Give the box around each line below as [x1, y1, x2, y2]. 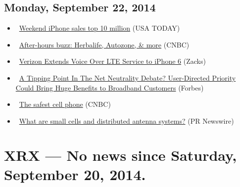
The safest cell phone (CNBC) [19, 99, 111, 109]
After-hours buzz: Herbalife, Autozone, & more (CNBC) [19, 39, 190, 49]
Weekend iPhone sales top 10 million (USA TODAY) [19, 23, 180, 33]
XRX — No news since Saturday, [4, 144, 237, 165]
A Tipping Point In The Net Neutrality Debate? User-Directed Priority [19, 72, 236, 83]
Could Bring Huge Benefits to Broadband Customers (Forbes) [15, 82, 204, 93]
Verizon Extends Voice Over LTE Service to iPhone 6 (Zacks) [19, 56, 206, 66]
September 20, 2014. [4, 164, 146, 184]
